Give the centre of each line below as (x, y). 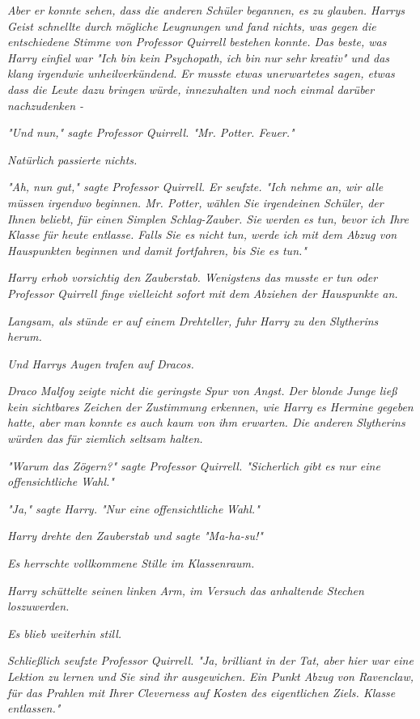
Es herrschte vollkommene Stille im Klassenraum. (131, 563)
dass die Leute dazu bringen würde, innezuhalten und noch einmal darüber (191, 89)
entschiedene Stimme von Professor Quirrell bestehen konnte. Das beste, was (197, 42)
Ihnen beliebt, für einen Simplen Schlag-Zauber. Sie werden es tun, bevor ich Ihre (208, 218)
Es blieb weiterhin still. (65, 633)
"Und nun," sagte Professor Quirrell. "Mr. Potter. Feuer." (151, 132)
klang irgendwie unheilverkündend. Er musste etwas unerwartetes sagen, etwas (201, 73)
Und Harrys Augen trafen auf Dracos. (101, 363)
